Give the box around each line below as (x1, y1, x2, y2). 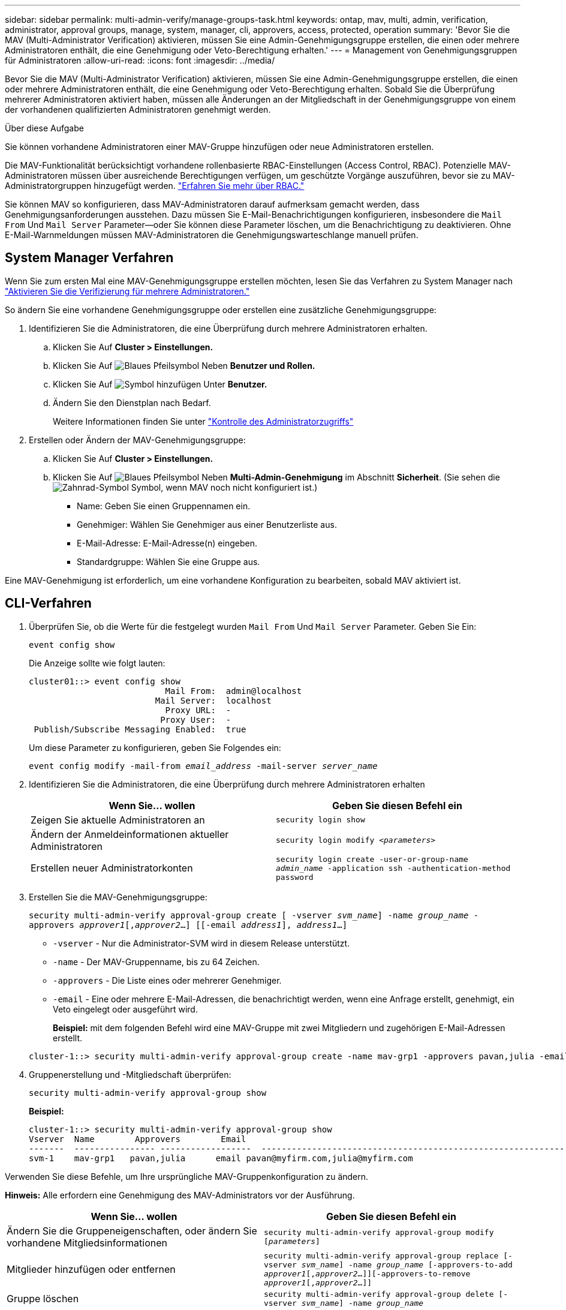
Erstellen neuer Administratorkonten (31, 862, 193, 875)
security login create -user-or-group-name (276, 854, 468, 864)
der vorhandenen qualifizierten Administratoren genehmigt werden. (5, 104, 271, 115)
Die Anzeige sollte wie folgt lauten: (29, 657, 165, 668)
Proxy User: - (160, 714, 231, 725)
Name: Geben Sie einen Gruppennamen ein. (77, 500, 251, 511)
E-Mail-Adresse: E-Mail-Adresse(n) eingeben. (77, 537, 257, 548)
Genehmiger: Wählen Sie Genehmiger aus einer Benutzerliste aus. (77, 519, 337, 530)
